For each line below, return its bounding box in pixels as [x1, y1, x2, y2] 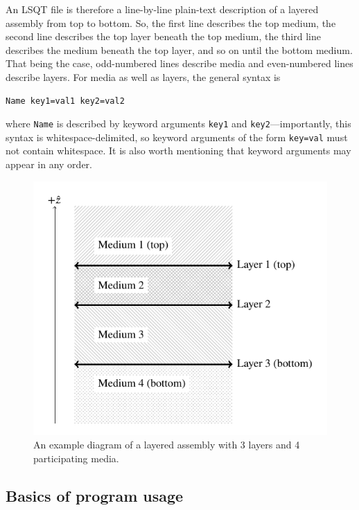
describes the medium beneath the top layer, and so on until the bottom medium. [6, 42, 353, 57]
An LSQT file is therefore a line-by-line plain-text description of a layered [6, 2, 319, 16]
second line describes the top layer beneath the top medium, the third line [6, 29, 321, 44]
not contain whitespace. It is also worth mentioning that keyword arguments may [6, 143, 351, 158]
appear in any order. [6, 157, 92, 172]
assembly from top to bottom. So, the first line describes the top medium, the [6, 15, 336, 30]
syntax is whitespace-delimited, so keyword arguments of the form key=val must [6, 129, 348, 144]
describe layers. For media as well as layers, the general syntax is [6, 69, 281, 84]
